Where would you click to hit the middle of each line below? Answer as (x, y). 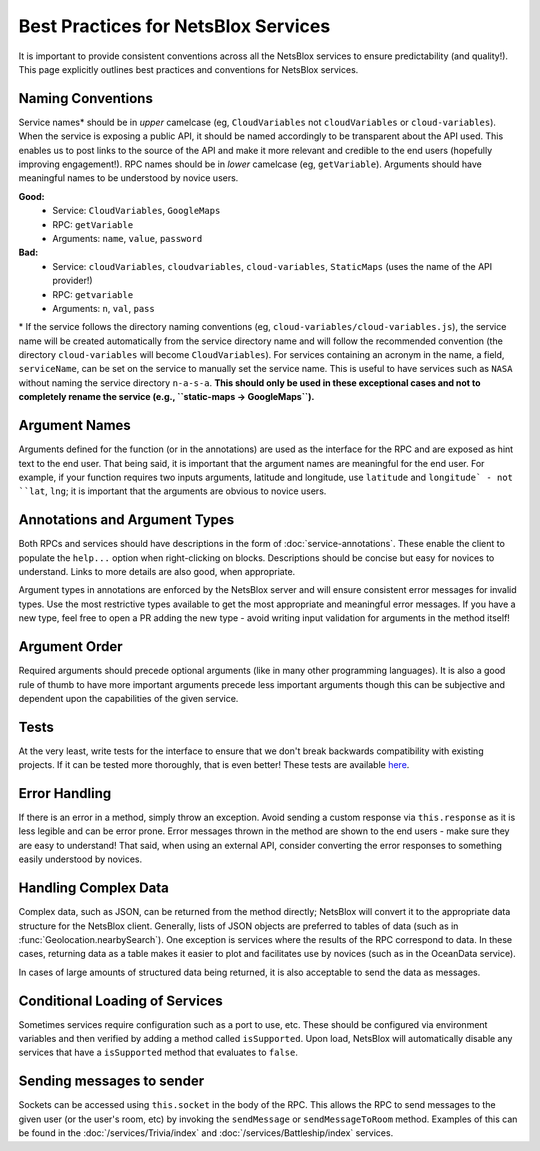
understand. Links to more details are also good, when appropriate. (157, 572)
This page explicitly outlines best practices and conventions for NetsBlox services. (188, 69)
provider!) (73, 281)
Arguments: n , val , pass (103, 308)
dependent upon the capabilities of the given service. (128, 698)
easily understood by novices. (80, 859)
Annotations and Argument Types (126, 520)
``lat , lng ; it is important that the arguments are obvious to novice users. (172, 491)
